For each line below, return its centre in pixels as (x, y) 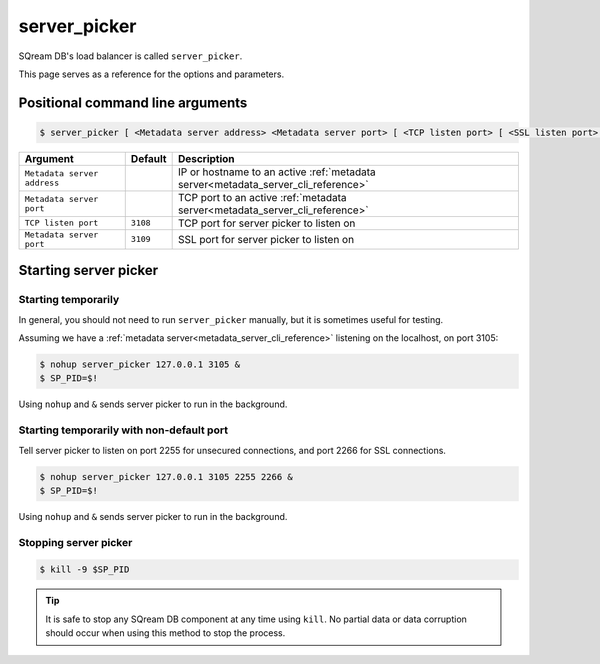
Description (206, 158)
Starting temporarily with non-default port (123, 430)
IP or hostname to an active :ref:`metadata (276, 172)
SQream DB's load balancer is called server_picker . (130, 56)
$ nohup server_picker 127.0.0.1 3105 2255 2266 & (166, 476)
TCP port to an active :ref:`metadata (262, 197)
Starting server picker (88, 270)
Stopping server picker (75, 542)
